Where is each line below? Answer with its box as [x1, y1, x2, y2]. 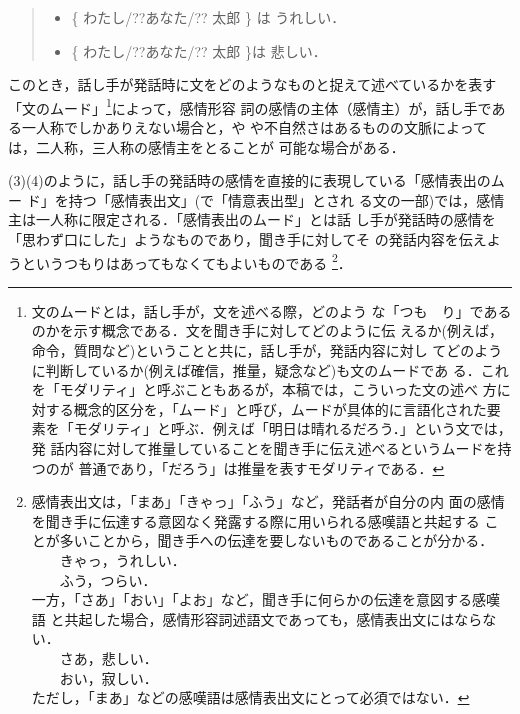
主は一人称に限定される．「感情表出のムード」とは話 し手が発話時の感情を [8, 209, 496, 230]
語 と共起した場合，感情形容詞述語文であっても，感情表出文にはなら [31, 608, 483, 629]
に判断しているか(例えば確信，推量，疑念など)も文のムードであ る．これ [31, 359, 509, 380]
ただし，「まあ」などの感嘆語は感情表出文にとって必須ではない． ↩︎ [31, 687, 470, 708]
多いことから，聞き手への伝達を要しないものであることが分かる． [59, 530, 494, 551]
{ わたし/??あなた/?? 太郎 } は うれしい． [71, 7, 346, 27]
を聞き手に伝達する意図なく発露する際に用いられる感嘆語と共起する [31, 510, 480, 531]
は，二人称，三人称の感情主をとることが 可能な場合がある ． [8, 136, 405, 157]
